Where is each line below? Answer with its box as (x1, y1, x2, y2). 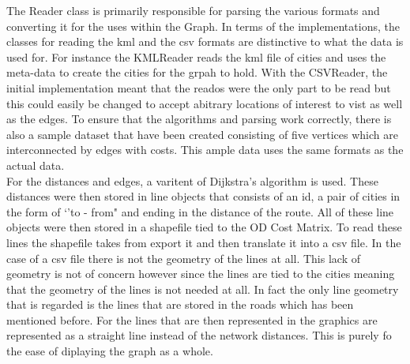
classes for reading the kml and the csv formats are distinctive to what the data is (6, 33, 404, 50)
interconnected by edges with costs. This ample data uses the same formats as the (6, 141, 404, 158)
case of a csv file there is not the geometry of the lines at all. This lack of (6, 250, 360, 266)
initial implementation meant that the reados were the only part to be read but (6, 79, 391, 96)
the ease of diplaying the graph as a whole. (6, 343, 213, 359)
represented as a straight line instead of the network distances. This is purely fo (6, 327, 392, 343)
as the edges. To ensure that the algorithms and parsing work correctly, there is (6, 111, 392, 127)
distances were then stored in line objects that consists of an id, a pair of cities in (6, 188, 401, 205)
